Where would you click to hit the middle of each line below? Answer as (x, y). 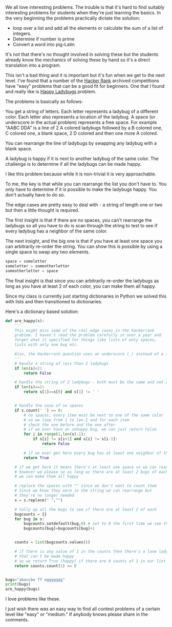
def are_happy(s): (25, 321)
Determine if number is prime (44, 39)
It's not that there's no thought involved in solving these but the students (82, 54)
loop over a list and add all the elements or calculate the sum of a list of (88, 28)
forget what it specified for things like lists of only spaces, (86, 340)
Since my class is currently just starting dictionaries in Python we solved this (86, 296)
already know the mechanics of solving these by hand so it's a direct (78, 60)
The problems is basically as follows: (44, 102)
